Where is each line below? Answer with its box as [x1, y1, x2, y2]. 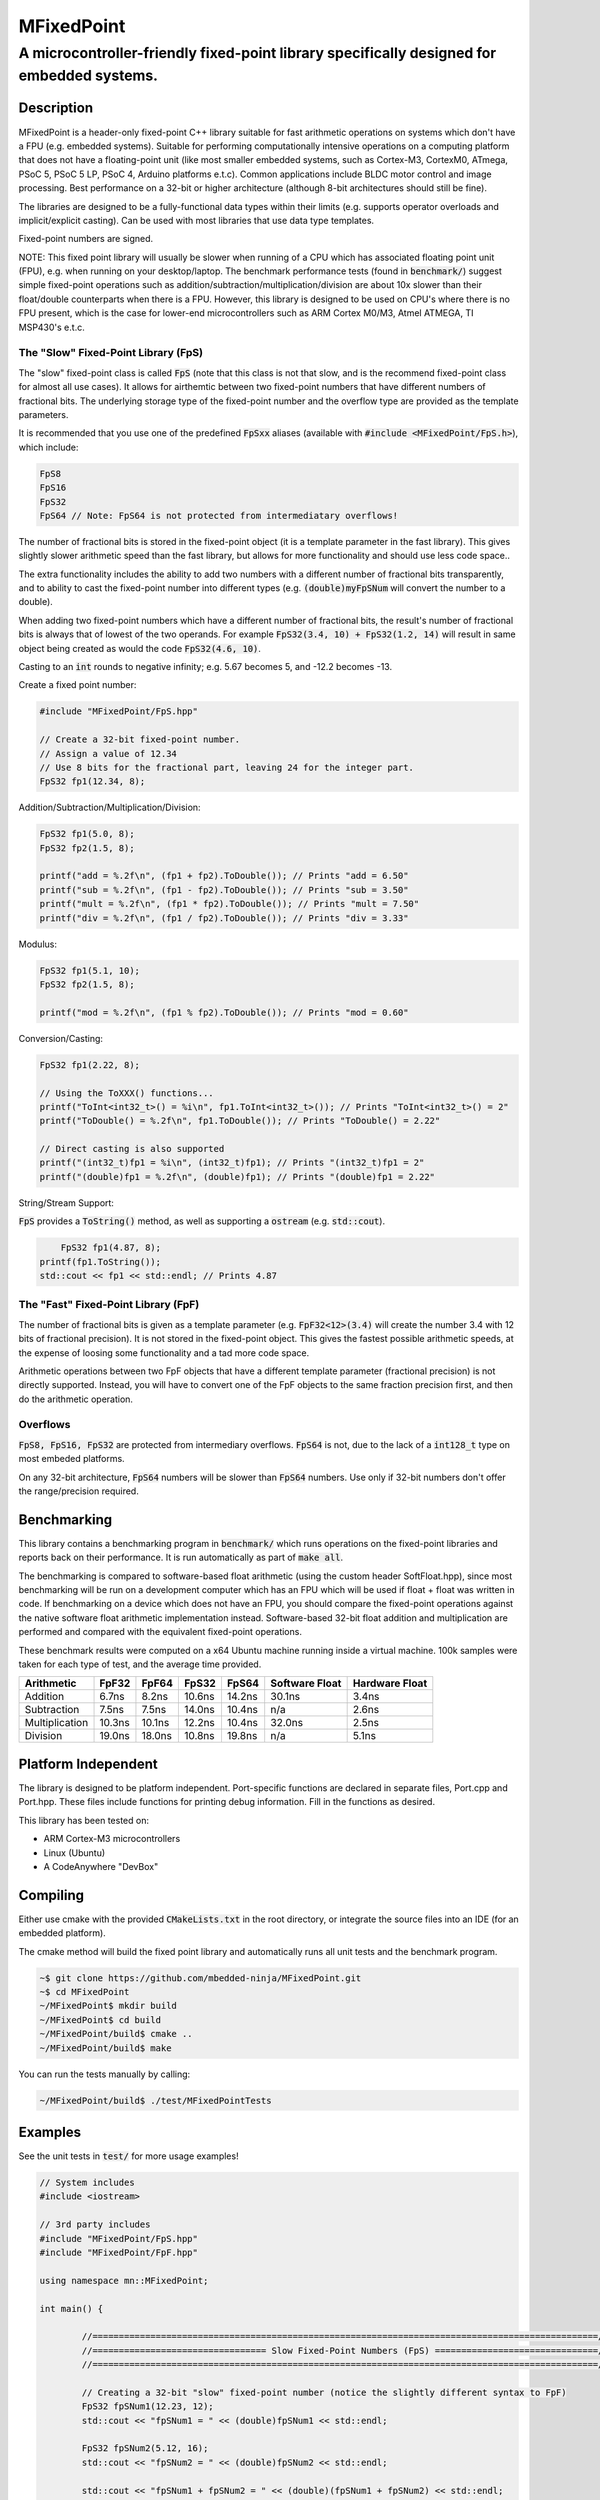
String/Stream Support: [18, 1196, 115, 1209]
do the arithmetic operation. [18, 1393, 134, 1405]
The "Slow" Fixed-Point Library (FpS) [18, 346, 204, 360]
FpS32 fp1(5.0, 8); [39, 828, 135, 840]
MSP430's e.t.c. [18, 321, 85, 333]
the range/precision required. [18, 1485, 139, 1497]
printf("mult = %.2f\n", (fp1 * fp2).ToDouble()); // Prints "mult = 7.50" [39, 898, 420, 910]
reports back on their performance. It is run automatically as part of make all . [18, 1551, 344, 1564]
